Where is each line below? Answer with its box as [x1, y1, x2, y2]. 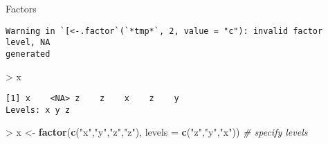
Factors [6, 1, 37, 15]
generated [6, 48, 51, 59]
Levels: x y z [6, 105, 71, 115]
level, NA [6, 37, 51, 48]
